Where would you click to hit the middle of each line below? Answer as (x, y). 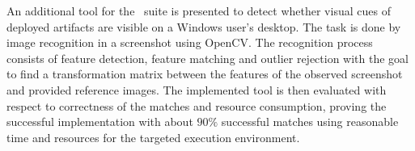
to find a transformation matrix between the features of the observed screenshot (205, 74)
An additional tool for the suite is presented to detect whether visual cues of (199, 10)
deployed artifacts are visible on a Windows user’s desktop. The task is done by (204, 26)
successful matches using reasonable (310, 122)
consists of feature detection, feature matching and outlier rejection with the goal (207, 58)
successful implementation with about (100, 122)
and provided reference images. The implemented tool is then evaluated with (197, 89)
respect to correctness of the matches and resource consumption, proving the (197, 105)
